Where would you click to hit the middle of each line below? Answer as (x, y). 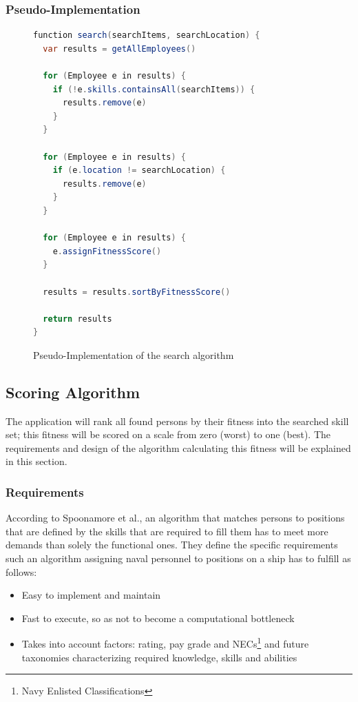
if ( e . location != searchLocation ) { (139, 171)
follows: (21, 571)
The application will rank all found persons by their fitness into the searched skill (177, 421)
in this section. (36, 461)
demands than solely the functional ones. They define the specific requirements (172, 545)
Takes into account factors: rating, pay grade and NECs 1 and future (165, 643)
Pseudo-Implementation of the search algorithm (134, 354)
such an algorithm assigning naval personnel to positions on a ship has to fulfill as (178, 558)
